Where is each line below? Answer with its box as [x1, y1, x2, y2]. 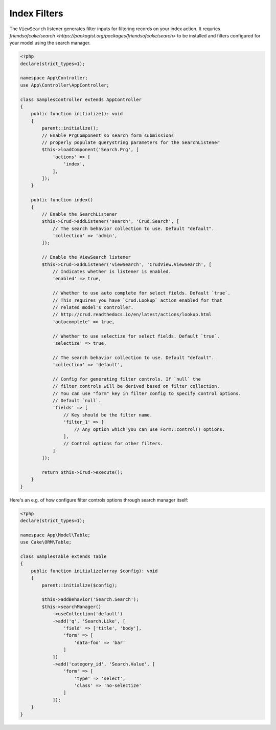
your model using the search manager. [9, 40, 91, 46]
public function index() [31, 197, 94, 203]
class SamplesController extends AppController [20, 96, 142, 102]
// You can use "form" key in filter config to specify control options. [52, 390, 241, 397]
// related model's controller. [52, 304, 134, 310]
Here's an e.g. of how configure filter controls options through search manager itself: [9, 497, 189, 503]
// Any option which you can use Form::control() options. [74, 426, 225, 432]
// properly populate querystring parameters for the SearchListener [41, 140, 220, 145]
